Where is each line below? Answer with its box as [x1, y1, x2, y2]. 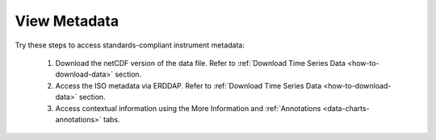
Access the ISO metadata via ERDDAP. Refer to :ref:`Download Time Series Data [55, 80, 322, 90]
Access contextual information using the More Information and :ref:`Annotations [55, 103, 321, 113]
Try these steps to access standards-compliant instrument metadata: [15, 40, 245, 50]
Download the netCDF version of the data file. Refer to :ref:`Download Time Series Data [55, 58, 346, 68]
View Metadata [15, 12, 119, 30]
